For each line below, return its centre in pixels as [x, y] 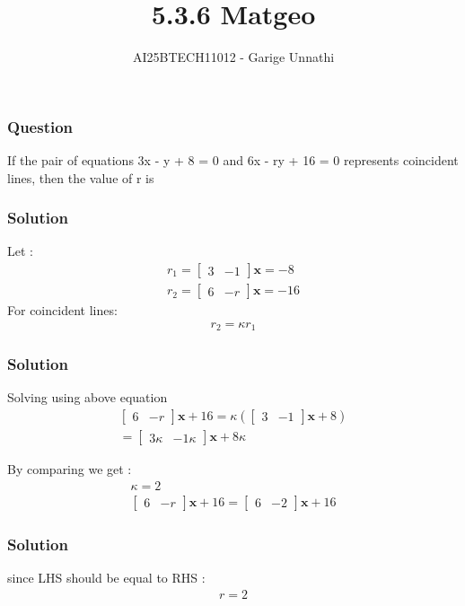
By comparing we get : [70, 469]
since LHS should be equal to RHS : [106, 577]
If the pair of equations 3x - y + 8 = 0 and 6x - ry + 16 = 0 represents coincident [233, 160]
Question [40, 126]
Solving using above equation [88, 397]
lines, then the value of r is [81, 177]
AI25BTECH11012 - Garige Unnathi [233, 57]
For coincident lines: [62, 310]
